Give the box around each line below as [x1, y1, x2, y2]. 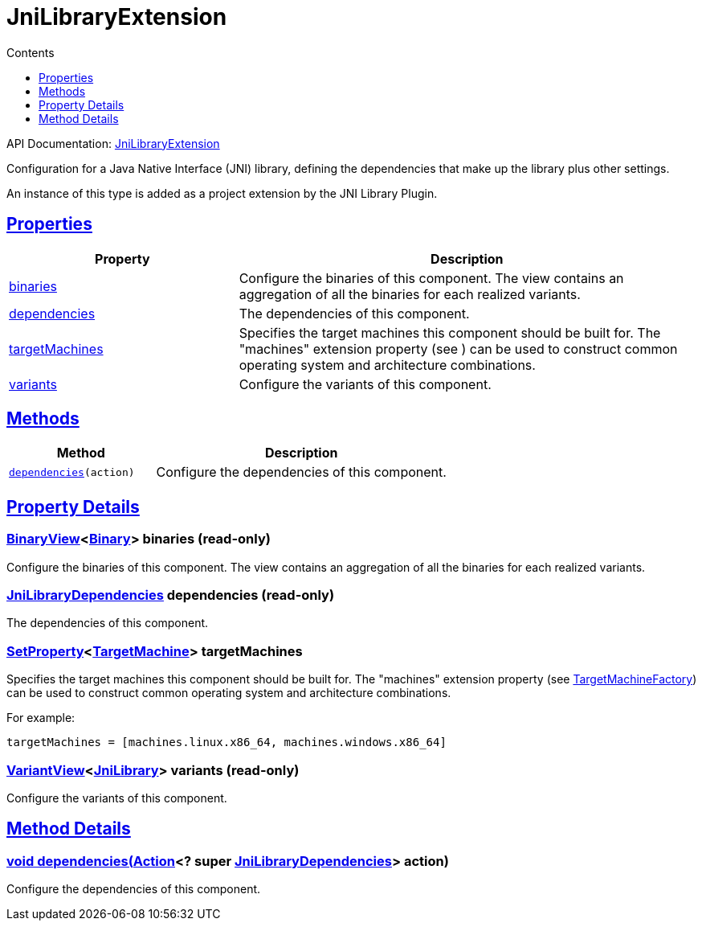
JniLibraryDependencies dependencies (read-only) [6, 587, 335, 604]
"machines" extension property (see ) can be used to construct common [239, 340, 678, 357]
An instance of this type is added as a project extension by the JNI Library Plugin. [6, 186, 438, 200]
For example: [6, 711, 76, 725]
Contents [6, 45, 55, 59]
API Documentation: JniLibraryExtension [6, 136, 220, 150]
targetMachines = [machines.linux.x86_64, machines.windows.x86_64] [6, 736, 447, 749]
